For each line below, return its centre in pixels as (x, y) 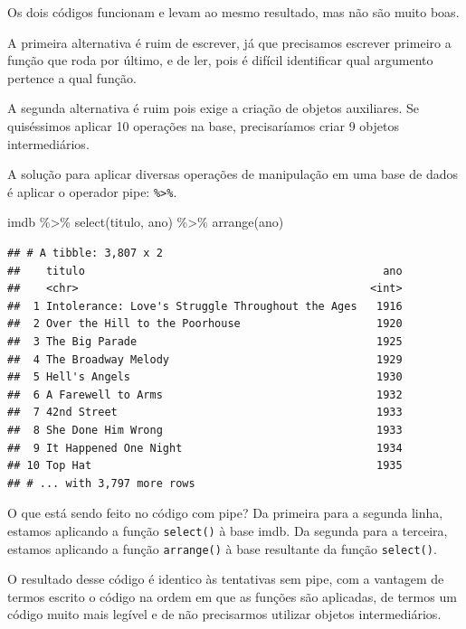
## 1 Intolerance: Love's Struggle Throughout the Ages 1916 (205, 306)
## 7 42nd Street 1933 (205, 413)
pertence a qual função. (72, 77)
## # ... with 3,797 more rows (101, 483)
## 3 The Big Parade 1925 (205, 341)
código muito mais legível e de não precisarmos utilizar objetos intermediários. (224, 614)
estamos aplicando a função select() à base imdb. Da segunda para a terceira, (228, 530)
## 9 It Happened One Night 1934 (205, 448)
